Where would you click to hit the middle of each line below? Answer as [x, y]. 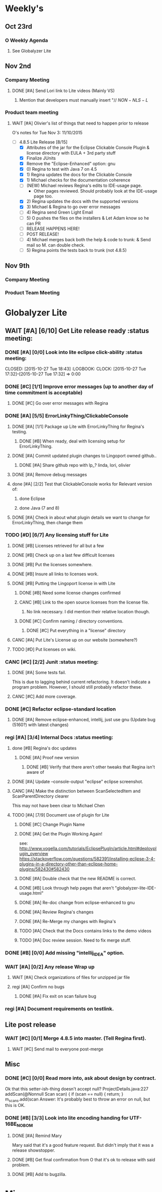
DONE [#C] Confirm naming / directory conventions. [71, 621]
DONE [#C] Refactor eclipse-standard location [60, 709]
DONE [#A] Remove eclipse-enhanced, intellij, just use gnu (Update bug [84, 720]
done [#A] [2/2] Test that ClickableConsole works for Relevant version [82, 484]
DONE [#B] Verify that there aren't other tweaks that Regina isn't [91, 767]
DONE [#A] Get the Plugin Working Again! [61, 834]
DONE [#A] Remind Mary [37, 1136]
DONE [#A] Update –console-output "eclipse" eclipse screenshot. [78, 782]
